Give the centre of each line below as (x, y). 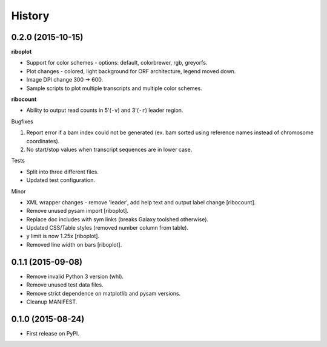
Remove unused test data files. (65, 285)
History (30, 16)
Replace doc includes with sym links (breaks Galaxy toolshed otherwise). (117, 219)
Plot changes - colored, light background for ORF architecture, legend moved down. (131, 71)
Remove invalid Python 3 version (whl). (75, 276)
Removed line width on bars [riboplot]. (74, 244)
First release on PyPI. (53, 333)
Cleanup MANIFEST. (52, 302)
